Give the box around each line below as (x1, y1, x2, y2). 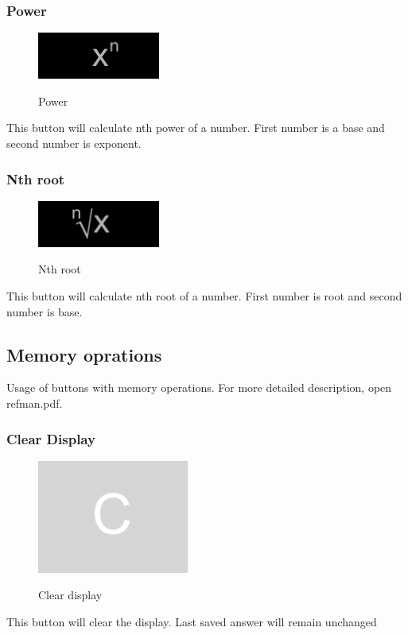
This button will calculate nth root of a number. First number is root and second (6, 288, 402, 304)
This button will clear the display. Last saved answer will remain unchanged (6, 613, 377, 629)
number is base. (6, 303, 83, 319)
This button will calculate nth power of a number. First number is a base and (6, 119, 385, 136)
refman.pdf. (6, 394, 63, 411)
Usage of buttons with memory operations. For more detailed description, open (6, 379, 392, 396)
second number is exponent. (6, 135, 142, 151)
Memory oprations (6, 342, 162, 366)
